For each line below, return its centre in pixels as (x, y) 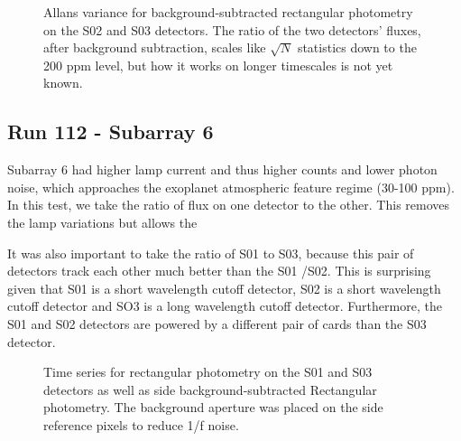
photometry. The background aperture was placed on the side (213, 407)
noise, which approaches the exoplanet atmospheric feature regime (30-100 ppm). (231, 187)
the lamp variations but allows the (102, 222)
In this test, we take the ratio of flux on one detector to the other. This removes (229, 205)
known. (63, 83)
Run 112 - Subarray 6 (111, 131)
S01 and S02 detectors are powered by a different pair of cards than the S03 (217, 323)
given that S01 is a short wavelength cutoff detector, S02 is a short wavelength (224, 288)
